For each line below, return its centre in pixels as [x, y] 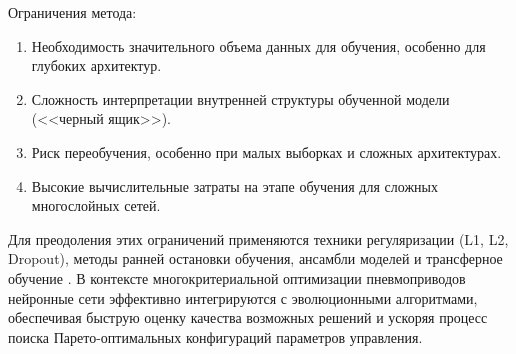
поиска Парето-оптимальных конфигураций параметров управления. [215, 336]
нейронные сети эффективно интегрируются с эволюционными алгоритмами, [243, 297]
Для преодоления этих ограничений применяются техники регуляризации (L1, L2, [258, 238]
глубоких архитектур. [96, 65]
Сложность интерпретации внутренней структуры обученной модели [240, 98]
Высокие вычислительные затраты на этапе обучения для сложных [234, 185]
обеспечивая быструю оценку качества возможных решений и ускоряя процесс [248, 317]
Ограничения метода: [72, 12]
